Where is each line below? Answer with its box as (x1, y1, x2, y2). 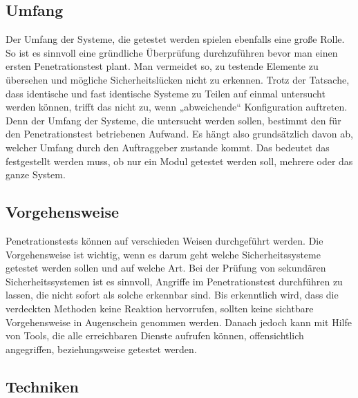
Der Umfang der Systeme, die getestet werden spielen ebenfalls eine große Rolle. (6, 32, 345, 46)
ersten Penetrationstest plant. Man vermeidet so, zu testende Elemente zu (6, 59, 319, 73)
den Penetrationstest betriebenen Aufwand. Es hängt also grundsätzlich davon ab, (6, 126, 353, 141)
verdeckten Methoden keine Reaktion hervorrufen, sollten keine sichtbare (6, 301, 314, 315)
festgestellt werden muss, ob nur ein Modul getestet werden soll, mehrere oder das (6, 153, 353, 168)
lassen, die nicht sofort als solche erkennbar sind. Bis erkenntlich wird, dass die (6, 287, 339, 302)
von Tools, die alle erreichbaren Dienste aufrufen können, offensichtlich (6, 328, 304, 343)
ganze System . (6, 167, 66, 182)
